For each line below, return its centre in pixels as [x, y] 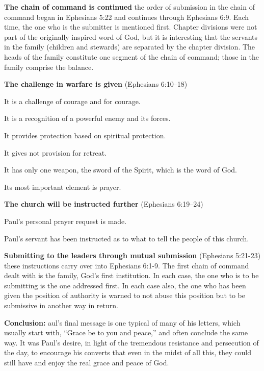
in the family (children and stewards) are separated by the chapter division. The [130, 47]
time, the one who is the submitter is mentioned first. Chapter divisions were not [131, 27]
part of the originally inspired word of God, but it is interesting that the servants [131, 36]
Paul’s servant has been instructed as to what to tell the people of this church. [127, 238]
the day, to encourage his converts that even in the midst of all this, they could [128, 352]
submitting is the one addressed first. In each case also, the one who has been [125, 285]
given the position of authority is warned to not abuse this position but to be [125, 295]
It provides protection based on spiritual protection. [85, 135]
